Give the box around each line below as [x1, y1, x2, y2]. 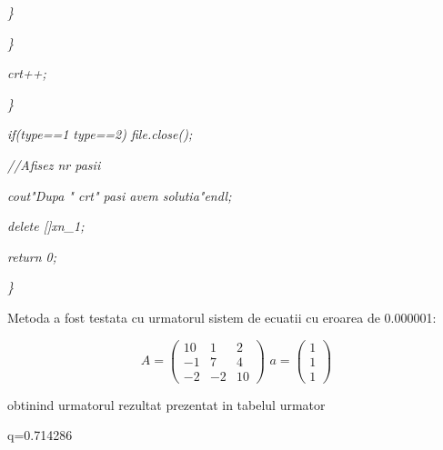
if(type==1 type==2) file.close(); [7, 125, 193, 144]
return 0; [7, 246, 57, 265]
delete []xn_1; [7, 216, 85, 235]
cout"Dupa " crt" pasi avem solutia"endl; [7, 185, 232, 205]
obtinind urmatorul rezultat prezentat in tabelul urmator [7, 395, 326, 414]
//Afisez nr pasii [7, 155, 101, 174]
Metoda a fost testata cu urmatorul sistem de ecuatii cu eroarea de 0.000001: [7, 307, 437, 326]
